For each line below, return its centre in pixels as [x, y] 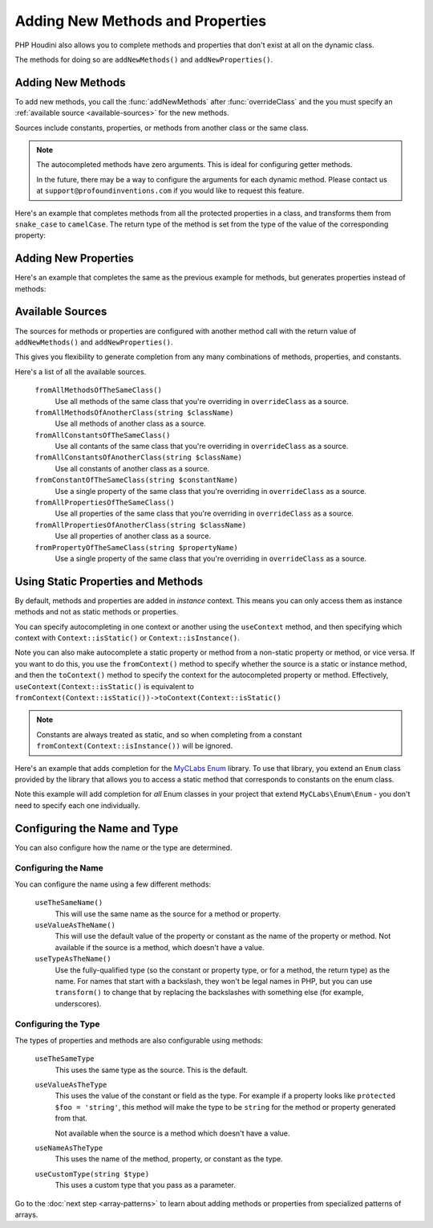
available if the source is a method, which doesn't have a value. [160, 947]
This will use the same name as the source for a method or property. [168, 914]
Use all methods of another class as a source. [130, 424]
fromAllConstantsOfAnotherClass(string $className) [139, 457]
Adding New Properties [74, 258]
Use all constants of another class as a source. [132, 468]
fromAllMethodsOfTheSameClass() [98, 390]
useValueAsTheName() [75, 925]
